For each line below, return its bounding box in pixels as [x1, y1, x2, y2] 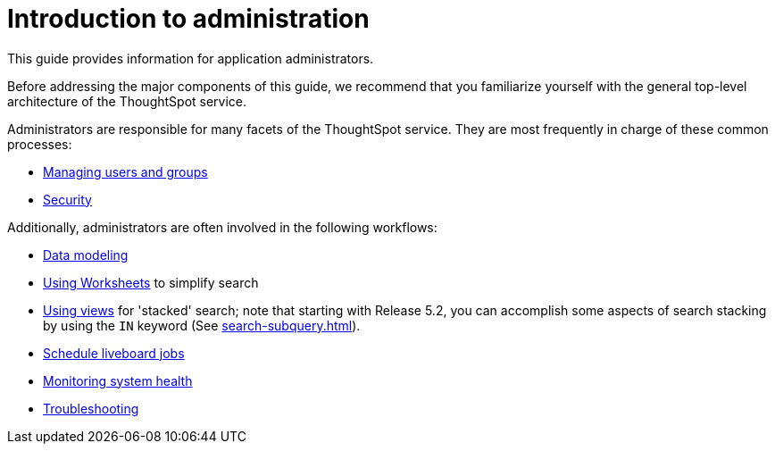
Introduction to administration [7, 4, 370, 34]
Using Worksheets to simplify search [43, 274, 259, 290]
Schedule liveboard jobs [43, 345, 185, 361]
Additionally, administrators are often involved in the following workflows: [7, 219, 437, 235]
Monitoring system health [43, 372, 193, 388]
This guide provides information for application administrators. [7, 50, 374, 66]
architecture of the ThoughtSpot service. [7, 93, 247, 109]
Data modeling [43, 246, 129, 263]
